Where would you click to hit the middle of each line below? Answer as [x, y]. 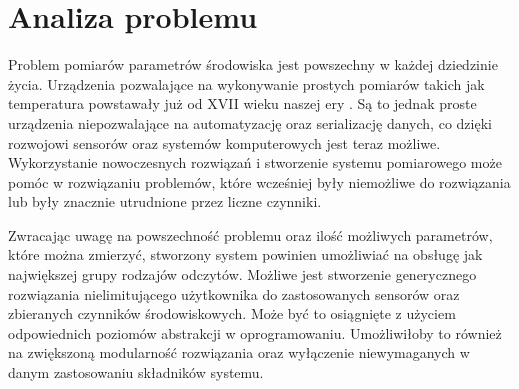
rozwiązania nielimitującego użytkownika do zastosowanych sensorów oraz [234, 293]
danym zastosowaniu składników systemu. [136, 372]
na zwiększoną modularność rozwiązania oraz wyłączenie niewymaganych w [239, 352]
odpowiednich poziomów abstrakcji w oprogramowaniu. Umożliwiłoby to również [255, 332]
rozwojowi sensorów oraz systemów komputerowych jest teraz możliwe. [224, 142]
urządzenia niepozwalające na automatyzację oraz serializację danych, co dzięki [250, 122]
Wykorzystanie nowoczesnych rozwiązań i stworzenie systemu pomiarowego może [255, 162]
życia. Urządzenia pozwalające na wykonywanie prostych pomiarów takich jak [246, 83]
